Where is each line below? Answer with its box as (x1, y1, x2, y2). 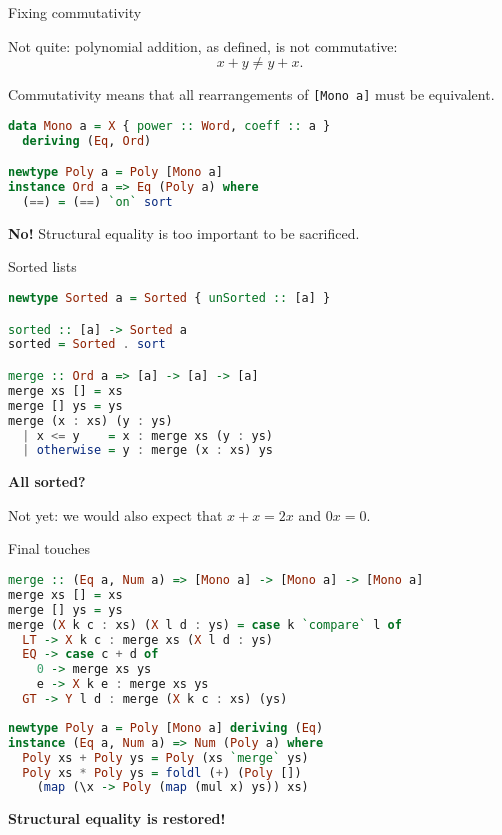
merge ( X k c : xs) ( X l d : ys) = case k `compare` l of (8, 617, 402, 632)
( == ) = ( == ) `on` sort (22, 195, 173, 209)
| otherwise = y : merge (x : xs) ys (22, 443, 273, 458)
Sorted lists (8, 256, 77, 277)
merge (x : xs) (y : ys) (8, 413, 173, 428)
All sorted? (8, 471, 86, 492)
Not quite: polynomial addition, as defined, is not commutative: (8, 35, 398, 56)
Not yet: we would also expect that (8, 504, 223, 525)
